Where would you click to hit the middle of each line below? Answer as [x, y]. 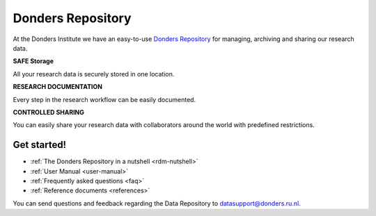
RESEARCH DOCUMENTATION [57, 87]
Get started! [39, 145]
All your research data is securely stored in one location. [94, 74]
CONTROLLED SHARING [49, 112]
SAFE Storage [33, 61]
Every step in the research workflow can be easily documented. [104, 99]
